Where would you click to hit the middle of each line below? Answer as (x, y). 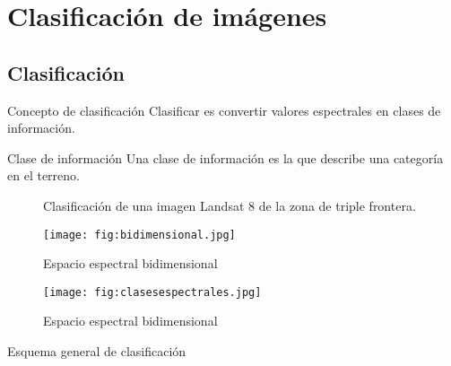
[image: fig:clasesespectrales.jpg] (152, 292)
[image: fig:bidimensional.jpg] (139, 235)
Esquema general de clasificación (97, 351)
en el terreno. (43, 175)
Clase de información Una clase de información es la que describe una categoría (225, 157)
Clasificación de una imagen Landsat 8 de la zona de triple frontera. (230, 205)
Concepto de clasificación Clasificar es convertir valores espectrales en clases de (224, 110)
